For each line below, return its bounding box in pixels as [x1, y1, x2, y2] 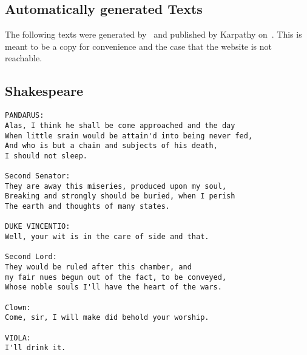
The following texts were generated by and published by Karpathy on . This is [5, 28, 302, 41]
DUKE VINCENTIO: [5, 222, 70, 231]
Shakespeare [5, 81, 84, 100]
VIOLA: [5, 333, 31, 342]
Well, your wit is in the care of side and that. [5, 232, 209, 242]
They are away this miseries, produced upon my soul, [5, 181, 227, 191]
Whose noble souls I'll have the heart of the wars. [5, 283, 222, 292]
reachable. [5, 52, 42, 64]
